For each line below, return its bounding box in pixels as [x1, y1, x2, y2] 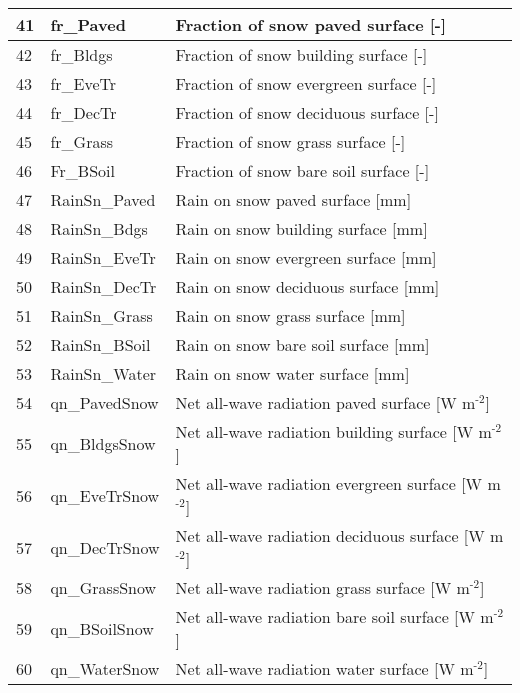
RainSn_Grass [50, 304, 153, 327]
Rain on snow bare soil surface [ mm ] [175, 333, 430, 356]
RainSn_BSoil [50, 333, 151, 356]
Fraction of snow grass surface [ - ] [175, 130, 406, 153]
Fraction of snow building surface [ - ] [175, 43, 428, 66]
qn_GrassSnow [50, 576, 157, 599]
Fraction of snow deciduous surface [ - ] [175, 101, 439, 124]
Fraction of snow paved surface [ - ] [175, 13, 447, 36]
